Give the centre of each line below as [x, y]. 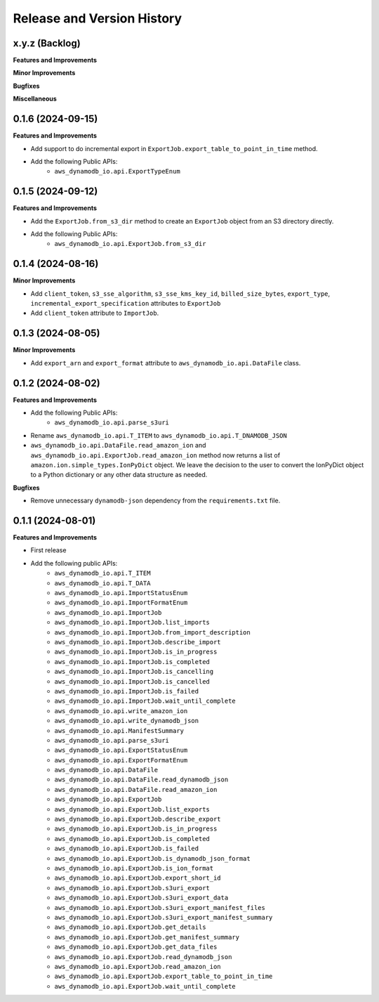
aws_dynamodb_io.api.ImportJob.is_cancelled [132, 681]
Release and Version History [98, 18]
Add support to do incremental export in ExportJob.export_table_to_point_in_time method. [174, 148]
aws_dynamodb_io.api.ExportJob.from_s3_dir [130, 244]
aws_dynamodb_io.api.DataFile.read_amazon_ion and [118, 445]
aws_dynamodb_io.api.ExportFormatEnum [121, 760]
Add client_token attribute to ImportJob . [95, 313]
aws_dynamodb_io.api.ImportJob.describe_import [138, 642]
